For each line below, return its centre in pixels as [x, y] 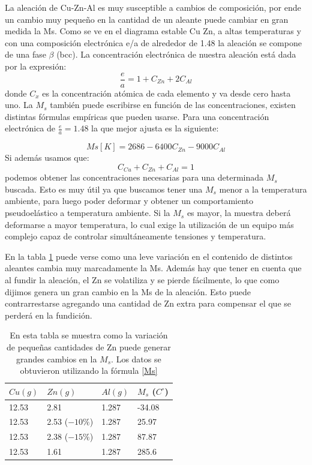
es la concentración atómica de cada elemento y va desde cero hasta [166, 93]
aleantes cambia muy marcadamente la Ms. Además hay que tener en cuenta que [153, 268]
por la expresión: [36, 66]
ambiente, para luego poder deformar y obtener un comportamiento [129, 201]
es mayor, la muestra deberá [239, 213]
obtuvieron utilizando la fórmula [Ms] [89, 370]
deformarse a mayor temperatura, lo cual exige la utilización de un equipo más [149, 224]
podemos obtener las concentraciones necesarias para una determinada [134, 177]
